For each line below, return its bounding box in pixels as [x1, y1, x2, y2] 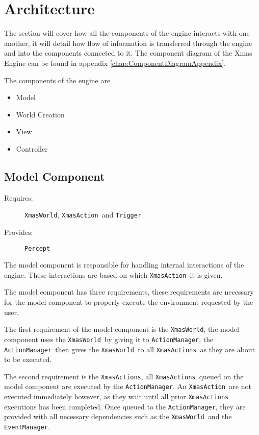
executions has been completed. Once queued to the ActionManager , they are [4, 401, 246, 412]
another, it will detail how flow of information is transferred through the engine [4, 37, 252, 48]
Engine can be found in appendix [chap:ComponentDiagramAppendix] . [4, 57, 226, 68]
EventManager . [4, 421, 50, 432]
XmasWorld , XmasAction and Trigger [24, 209, 142, 220]
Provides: [4, 226, 33, 237]
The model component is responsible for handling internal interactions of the [4, 259, 244, 270]
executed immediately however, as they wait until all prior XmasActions [4, 391, 229, 402]
